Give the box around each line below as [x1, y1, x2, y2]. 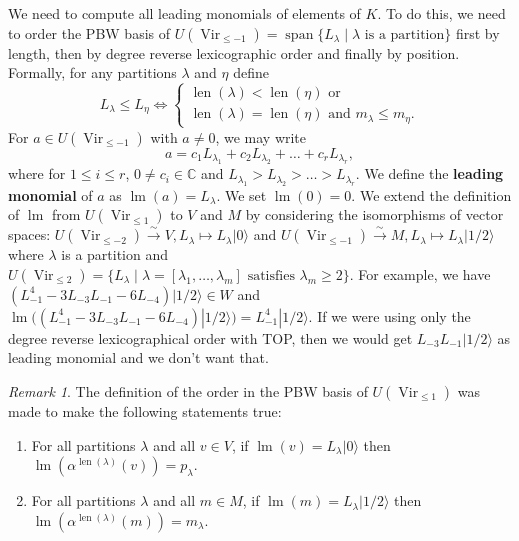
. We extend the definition [351, 184, 512, 205]
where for [8, 163, 66, 184]
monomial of [8, 184, 93, 205]
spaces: [8, 224, 51, 245]
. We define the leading [355, 163, 504, 184]
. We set [216, 184, 267, 205]
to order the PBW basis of [8, 22, 171, 43]
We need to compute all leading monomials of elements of [8, 3, 361, 23]
